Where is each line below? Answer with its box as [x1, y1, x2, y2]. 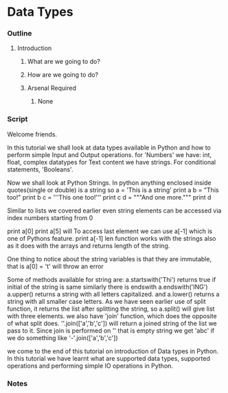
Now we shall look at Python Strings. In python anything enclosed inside [7, 178, 212, 187]
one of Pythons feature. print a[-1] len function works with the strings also [7, 234, 216, 242]
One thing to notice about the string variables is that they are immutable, [7, 254, 212, 263]
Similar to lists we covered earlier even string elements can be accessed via [7, 206, 222, 215]
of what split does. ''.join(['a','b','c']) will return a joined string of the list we [7, 319, 218, 327]
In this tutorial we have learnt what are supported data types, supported [7, 354, 211, 362]
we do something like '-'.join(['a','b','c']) [7, 333, 118, 342]
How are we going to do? [27, 71, 98, 79]
